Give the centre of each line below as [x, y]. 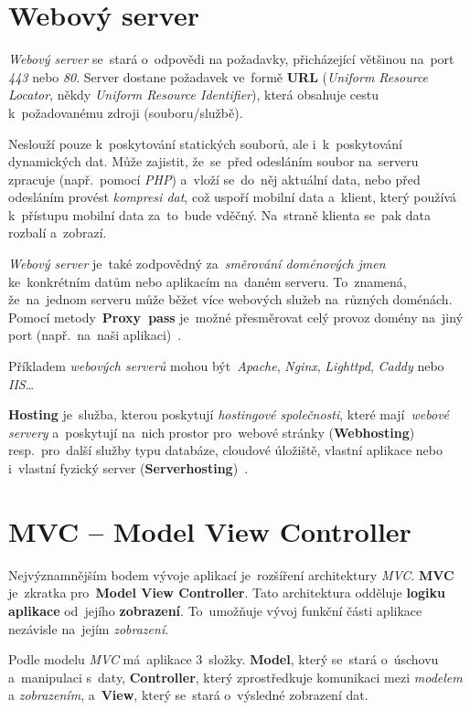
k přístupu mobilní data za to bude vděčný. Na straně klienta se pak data [219, 214]
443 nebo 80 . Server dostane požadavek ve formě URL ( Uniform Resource [219, 76]
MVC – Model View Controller [210, 530]
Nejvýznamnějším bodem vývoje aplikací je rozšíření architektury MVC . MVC [231, 574]
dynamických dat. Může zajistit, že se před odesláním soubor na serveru [214, 161]
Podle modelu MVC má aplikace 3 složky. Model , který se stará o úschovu [224, 659]
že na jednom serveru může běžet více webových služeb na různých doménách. [230, 299]
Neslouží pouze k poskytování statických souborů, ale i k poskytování [205, 143]
